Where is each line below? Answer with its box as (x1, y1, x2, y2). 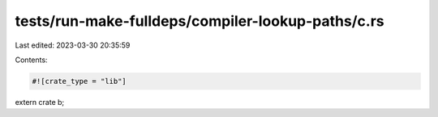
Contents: (15, 55, 48, 65)
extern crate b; (15, 97, 65, 107)
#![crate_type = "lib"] (32, 77, 127, 86)
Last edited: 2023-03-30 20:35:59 (15, 40, 131, 50)
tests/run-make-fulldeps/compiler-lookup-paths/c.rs (15, 12, 384, 30)
